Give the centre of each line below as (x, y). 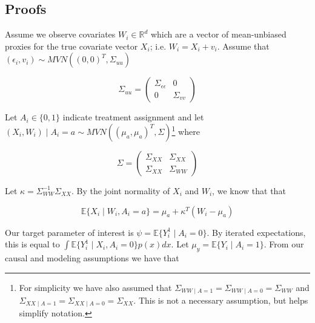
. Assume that (243, 46)
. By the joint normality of (121, 190)
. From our (284, 244)
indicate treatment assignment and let (133, 117)
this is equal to (32, 244)
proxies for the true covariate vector (71, 46)
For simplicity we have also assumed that (95, 287)
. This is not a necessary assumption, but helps (221, 300)
